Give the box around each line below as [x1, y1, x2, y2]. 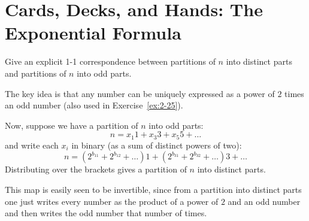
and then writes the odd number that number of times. [5, 207, 207, 219]
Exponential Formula [5, 20, 181, 45]
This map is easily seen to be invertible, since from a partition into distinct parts [5, 183, 302, 195]
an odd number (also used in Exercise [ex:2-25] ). [5, 99, 183, 111]
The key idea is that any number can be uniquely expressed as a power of [5, 87, 275, 99]
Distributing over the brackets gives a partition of [5, 163, 187, 175]
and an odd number [228, 195, 301, 207]
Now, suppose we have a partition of [5, 119, 138, 131]
